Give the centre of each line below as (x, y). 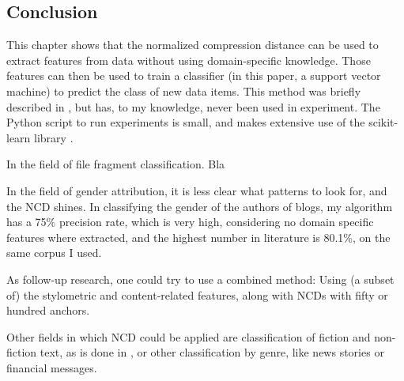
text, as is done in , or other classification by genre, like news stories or (212, 352)
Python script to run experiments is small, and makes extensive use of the (186, 122)
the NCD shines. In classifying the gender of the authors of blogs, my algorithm (200, 206)
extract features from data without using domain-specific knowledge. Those (189, 60)
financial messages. (52, 367)
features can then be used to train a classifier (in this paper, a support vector (194, 75)
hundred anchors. (48, 310)
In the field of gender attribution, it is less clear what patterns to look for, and (197, 190)
